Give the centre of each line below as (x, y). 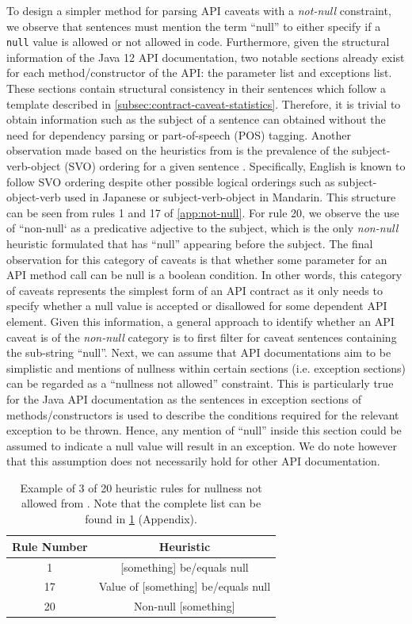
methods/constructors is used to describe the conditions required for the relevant (203, 414)
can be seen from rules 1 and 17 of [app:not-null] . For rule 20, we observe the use (203, 212)
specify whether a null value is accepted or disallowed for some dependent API (197, 306)
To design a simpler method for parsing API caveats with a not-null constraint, (199, 10)
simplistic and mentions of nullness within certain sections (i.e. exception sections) (206, 368)
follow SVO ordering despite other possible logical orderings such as (171, 181)
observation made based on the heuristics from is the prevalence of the (177, 150)
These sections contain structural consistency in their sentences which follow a (196, 88)
